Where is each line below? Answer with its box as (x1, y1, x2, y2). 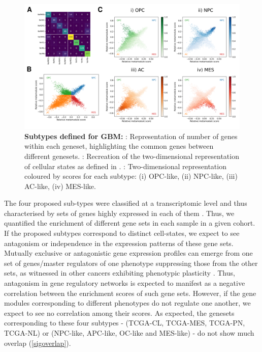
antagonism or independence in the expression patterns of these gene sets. (4, 237, 234, 248)
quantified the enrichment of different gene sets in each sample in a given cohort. (4, 218, 255, 228)
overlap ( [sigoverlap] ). (4, 337, 71, 348)
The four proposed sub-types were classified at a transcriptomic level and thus (4, 198, 247, 208)
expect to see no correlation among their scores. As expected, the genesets (4, 307, 235, 318)
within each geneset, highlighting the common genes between (24, 141, 214, 151)
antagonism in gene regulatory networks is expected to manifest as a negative (4, 278, 245, 288)
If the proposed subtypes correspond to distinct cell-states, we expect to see (4, 228, 240, 238)
